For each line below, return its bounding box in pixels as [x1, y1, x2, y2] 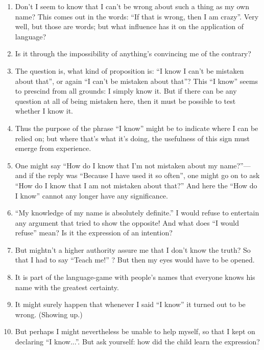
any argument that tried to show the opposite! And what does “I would [15, 217, 239, 228]
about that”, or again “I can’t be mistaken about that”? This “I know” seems [15, 75, 258, 86]
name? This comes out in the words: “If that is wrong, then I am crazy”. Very [15, 11, 259, 21]
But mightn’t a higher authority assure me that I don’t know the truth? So [15, 244, 251, 255]
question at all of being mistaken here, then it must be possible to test [15, 95, 236, 106]
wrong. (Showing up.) [15, 309, 83, 319]
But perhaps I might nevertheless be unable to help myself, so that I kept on [15, 326, 255, 337]
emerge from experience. [15, 143, 91, 154]
